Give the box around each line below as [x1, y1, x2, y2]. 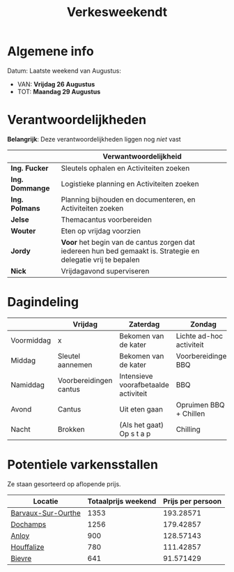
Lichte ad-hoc [175, 331, 224, 340]
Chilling [175, 424, 201, 434]
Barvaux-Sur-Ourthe [10, 508, 81, 518]
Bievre [10, 553, 32, 563]
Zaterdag [128, 319, 160, 329]
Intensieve [119, 371, 153, 381]
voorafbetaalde [119, 379, 169, 389]
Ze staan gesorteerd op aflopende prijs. [7, 479, 121, 488]
